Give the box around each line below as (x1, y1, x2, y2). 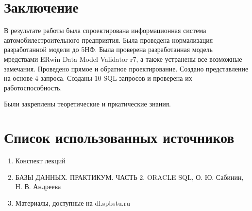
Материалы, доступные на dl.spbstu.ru (15, 197, 131, 208)
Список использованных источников (4, 127, 235, 147)
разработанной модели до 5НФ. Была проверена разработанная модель (4, 44, 213, 54)
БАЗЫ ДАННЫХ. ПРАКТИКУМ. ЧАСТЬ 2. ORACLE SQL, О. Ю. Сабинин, (15, 172, 244, 182)
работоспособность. (4, 82, 62, 92)
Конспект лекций (15, 156, 66, 165)
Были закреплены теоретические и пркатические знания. (4, 99, 171, 109)
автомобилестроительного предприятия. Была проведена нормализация (4, 35, 213, 45)
